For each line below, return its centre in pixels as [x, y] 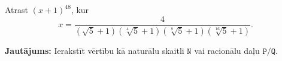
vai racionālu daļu [227, 50]
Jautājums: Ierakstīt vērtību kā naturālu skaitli [95, 50]
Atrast [17, 9]
